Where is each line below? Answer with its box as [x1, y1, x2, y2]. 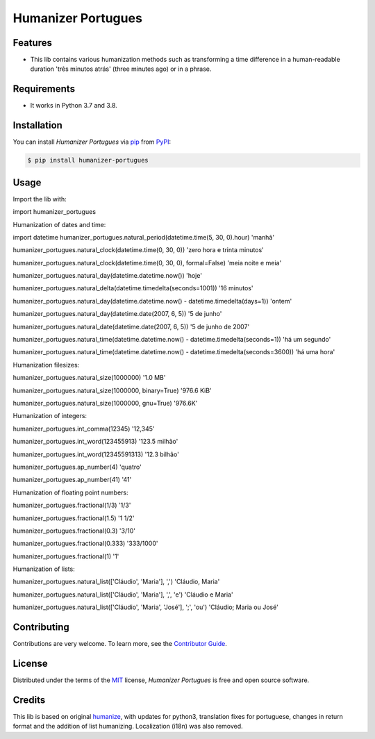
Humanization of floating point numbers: [12, 488, 128, 497]
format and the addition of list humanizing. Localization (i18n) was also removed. [12, 722, 243, 731]
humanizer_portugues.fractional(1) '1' [12, 552, 119, 561]
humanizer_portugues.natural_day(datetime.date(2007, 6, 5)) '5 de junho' [12, 310, 222, 318]
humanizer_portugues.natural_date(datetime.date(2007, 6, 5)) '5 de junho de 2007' [12, 322, 250, 331]
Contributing [12, 622, 69, 633]
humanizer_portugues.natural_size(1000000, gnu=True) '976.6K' [12, 399, 198, 407]
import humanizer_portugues [12, 208, 97, 216]
